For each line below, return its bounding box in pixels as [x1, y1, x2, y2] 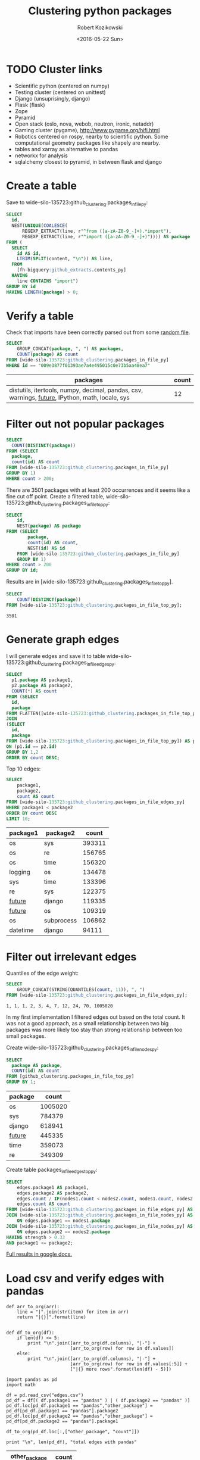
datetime [9, 926, 34, 934]
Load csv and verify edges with [6, 1271, 165, 1285]
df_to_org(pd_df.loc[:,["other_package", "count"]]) [6, 1429, 140, 1435]
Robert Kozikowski [77, 24, 123, 31]
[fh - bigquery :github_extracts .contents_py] [17, 267, 127, 273]
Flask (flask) [14, 101, 46, 108]
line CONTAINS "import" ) [17, 278, 79, 284]
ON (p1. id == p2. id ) [6, 743, 58, 750]
